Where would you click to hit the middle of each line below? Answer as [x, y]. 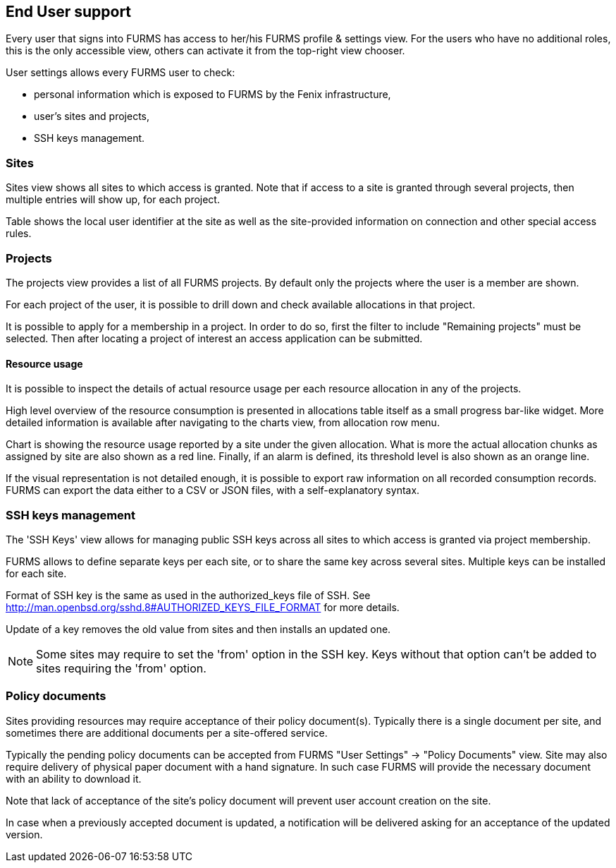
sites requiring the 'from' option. [121, 668]
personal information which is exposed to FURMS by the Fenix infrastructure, [212, 95]
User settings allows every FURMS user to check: [121, 73]
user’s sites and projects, [92, 116]
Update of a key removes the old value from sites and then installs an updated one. [198, 629]
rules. [19, 234]
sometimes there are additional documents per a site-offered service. [167, 733]
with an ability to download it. [74, 778]
